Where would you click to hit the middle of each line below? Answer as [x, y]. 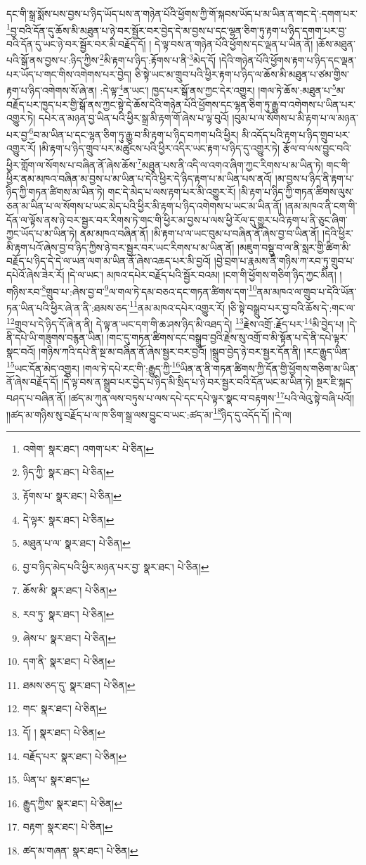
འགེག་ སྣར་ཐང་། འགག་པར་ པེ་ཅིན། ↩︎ [89, 448]
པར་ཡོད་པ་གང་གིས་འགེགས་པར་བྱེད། [69, 74]
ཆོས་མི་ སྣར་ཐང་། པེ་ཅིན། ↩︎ [70, 590]
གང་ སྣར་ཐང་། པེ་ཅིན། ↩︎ [65, 708]
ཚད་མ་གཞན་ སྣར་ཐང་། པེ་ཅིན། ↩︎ [80, 850]
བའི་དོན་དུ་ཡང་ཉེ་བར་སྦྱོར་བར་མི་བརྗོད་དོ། [76, 43]
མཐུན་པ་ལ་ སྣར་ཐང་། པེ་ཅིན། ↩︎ [77, 543]
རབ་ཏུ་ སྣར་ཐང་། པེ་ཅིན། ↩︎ [68, 614]
